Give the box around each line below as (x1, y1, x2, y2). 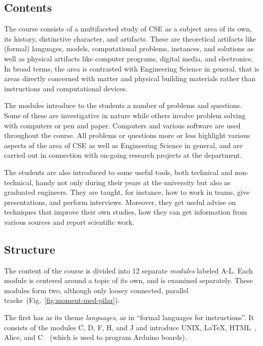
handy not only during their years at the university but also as (35, 177, 231, 187)
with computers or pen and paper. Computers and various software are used (4, 120, 241, 130)
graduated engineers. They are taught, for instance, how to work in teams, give (4, 187, 250, 197)
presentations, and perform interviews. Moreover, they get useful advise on (4, 196, 236, 207)
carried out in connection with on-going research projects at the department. (4, 150, 242, 160)
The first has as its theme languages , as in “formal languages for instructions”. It (4, 312, 254, 323)
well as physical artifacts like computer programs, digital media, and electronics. (4, 53, 253, 63)
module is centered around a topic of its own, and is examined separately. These (4, 275, 253, 286)
